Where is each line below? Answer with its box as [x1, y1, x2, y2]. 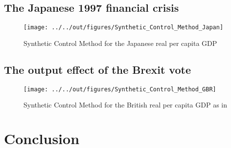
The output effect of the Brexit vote [4, 62, 191, 77]
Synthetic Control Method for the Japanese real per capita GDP [23, 38, 217, 48]
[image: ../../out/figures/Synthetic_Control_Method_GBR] [23, 85, 216, 93]
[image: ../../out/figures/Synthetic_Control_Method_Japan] [23, 24, 224, 31]
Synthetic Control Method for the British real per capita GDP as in [23, 100, 228, 110]
